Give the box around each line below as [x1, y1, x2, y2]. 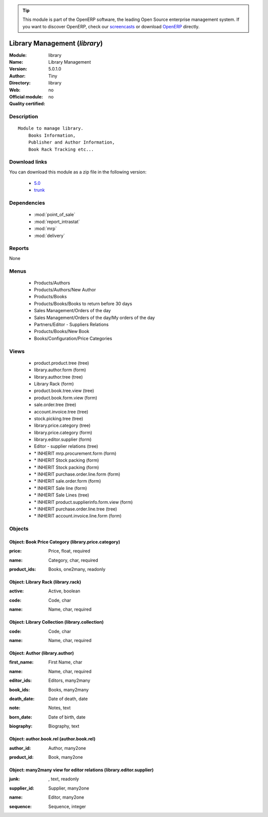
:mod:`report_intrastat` [34, 219, 80, 225]
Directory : [9, 80, 31, 86]
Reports [9, 245, 29, 252]
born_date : [9, 714, 32, 720]
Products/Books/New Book [34, 328, 89, 334]
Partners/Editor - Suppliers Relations [34, 322, 109, 327]
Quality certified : [9, 101, 46, 107]
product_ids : [9, 567, 36, 572]
